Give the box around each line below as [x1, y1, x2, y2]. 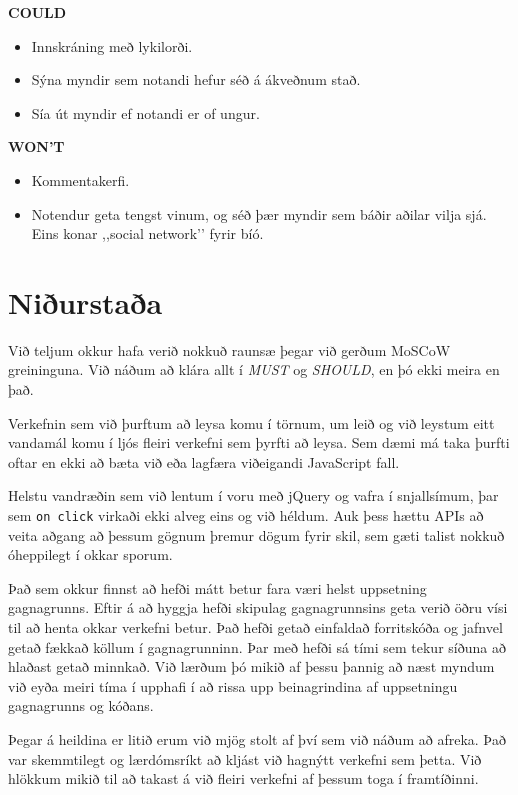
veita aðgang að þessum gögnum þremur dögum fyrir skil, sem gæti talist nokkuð [8, 524, 505, 545]
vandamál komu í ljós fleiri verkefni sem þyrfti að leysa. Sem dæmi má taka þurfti [8, 432, 510, 453]
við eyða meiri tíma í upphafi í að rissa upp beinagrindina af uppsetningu [8, 675, 458, 696]
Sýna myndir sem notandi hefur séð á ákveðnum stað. [31, 69, 361, 90]
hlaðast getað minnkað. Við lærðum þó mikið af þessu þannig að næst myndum [8, 656, 495, 677]
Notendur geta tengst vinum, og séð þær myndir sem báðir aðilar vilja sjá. [31, 203, 487, 224]
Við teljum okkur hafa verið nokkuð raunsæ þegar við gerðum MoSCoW [8, 339, 451, 360]
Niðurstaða [8, 281, 163, 322]
